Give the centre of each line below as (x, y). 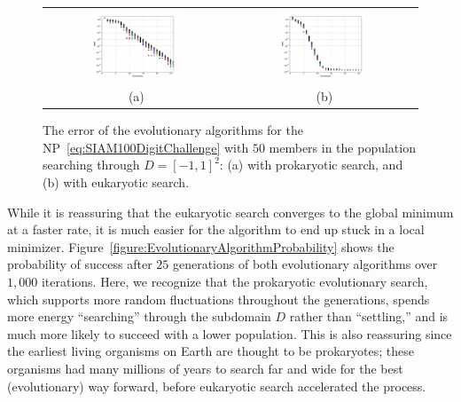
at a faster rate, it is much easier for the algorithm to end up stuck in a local (216, 229)
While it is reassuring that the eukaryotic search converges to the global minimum (230, 212)
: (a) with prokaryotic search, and (311, 165)
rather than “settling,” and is (369, 316)
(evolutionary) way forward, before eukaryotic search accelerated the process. (217, 386)
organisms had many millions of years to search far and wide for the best (205, 368)
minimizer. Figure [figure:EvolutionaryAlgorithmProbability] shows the (201, 246)
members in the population (342, 147)
